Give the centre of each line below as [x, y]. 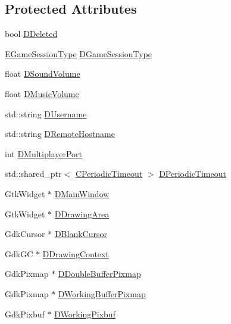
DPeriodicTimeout [193, 174]
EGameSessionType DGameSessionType [79, 53]
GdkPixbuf [25, 314]
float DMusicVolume [42, 93]
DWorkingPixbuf [85, 314]
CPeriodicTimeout [109, 174]
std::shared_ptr [33, 174]
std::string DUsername [46, 113]
